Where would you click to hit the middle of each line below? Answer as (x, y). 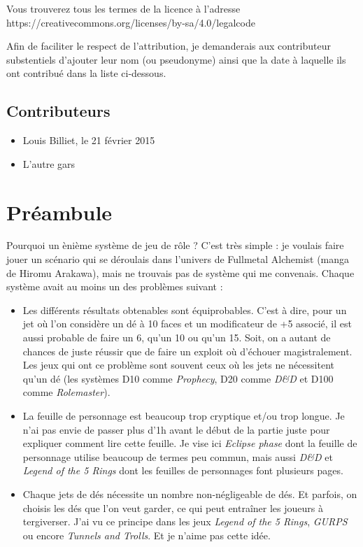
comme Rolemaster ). (66, 392)
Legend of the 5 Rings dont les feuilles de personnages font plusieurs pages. (183, 470)
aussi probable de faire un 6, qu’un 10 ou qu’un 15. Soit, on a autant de (177, 338)
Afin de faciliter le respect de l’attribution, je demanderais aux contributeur (169, 46)
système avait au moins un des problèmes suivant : (115, 286)
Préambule (59, 212)
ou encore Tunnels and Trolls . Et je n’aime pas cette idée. (147, 535)
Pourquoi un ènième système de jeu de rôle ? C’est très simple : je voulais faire (175, 245)
